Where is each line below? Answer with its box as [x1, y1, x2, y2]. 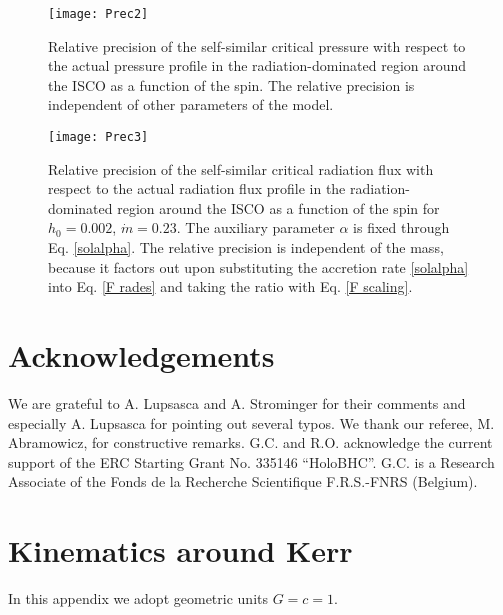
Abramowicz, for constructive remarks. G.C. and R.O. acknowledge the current [8, 432, 493, 453]
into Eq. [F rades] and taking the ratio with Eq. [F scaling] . [48, 276, 413, 297]
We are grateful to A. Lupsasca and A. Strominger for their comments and [8, 392, 466, 413]
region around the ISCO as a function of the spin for [117, 197, 440, 218]
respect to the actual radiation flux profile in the [48, 178, 346, 199]
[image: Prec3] [48, 130, 149, 145]
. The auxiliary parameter [176, 217, 335, 238]
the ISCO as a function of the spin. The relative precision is [48, 74, 415, 95]
